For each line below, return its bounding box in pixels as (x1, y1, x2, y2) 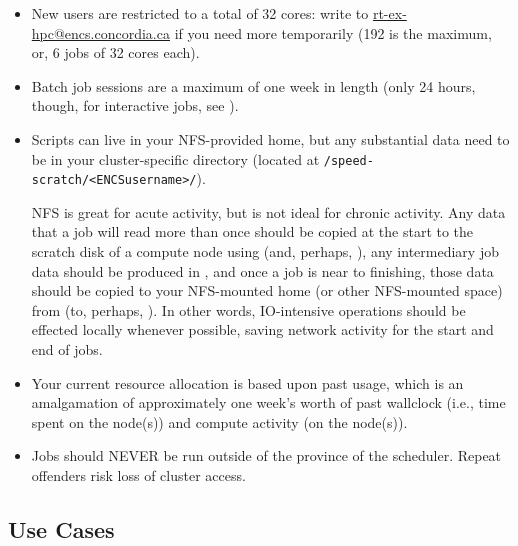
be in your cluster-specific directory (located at (31, 148, 320, 169)
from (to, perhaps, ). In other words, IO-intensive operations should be (31, 299, 466, 320)
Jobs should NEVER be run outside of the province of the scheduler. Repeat (31, 445, 502, 466)
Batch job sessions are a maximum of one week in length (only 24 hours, (31, 75, 476, 96)
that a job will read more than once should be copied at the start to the (31, 221, 474, 242)
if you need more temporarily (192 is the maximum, (174, 22, 492, 43)
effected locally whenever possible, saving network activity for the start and (31, 319, 494, 340)
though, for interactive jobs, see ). (31, 95, 239, 116)
